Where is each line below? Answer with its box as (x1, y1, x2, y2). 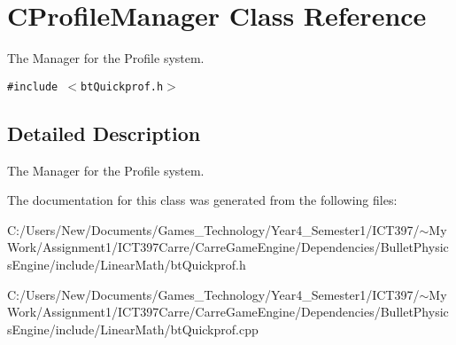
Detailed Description (7, 119, 201, 146)
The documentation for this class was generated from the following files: (7, 191, 398, 209)
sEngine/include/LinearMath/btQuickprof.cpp (7, 319, 259, 338)
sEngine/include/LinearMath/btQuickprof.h (7, 255, 246, 273)
